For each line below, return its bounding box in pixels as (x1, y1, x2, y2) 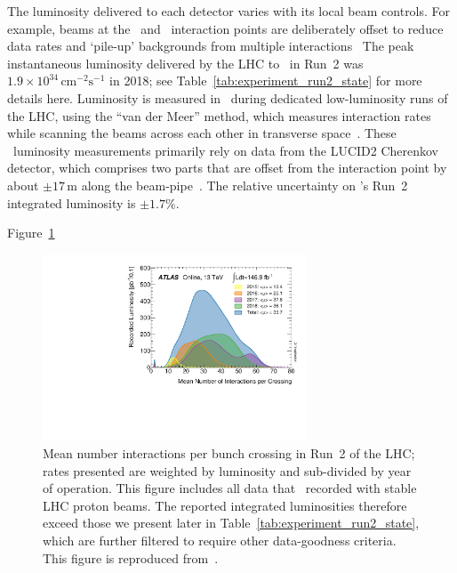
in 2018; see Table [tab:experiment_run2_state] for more (109, 71, 422, 90)
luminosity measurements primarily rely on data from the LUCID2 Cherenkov (12, 141, 439, 159)
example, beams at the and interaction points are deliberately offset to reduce (7, 19, 444, 37)
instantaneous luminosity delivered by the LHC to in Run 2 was (7, 53, 364, 72)
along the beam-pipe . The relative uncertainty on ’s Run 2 (81, 175, 408, 194)
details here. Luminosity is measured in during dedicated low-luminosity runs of (7, 88, 448, 107)
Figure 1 (7, 223, 55, 242)
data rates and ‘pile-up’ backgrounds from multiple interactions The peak (7, 36, 414, 55)
